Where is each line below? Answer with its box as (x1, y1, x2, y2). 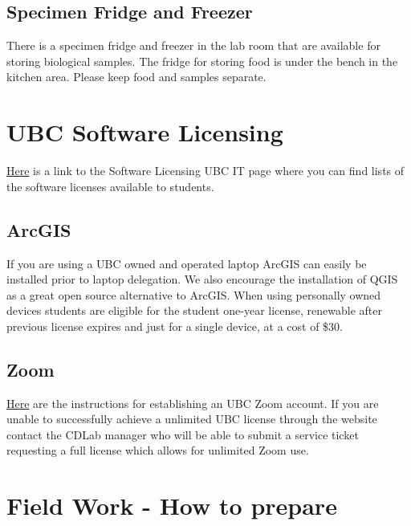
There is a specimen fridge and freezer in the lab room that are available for (6, 37, 380, 54)
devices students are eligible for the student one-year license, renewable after (6, 302, 382, 319)
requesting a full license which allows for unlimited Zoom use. (6, 442, 309, 459)
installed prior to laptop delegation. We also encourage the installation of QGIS (6, 271, 398, 287)
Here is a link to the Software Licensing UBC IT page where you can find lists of (6, 162, 405, 179)
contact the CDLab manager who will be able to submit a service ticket (6, 426, 359, 442)
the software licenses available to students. (6, 177, 214, 194)
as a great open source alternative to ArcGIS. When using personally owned (6, 286, 381, 303)
